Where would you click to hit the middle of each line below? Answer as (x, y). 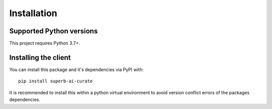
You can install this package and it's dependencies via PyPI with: (76, 69)
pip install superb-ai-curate (56, 81)
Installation (33, 13)
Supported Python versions (54, 31)
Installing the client (40, 57)
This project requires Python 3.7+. (45, 43)
